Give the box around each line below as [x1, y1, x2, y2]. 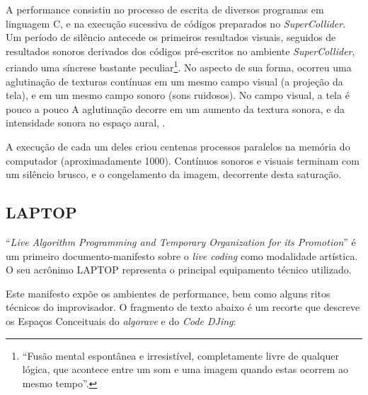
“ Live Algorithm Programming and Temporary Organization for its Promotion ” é [6, 234, 356, 249]
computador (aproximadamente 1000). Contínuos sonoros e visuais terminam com [6, 153, 360, 167]
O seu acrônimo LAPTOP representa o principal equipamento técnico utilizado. [6, 262, 352, 277]
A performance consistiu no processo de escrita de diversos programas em [6, 2, 324, 16]
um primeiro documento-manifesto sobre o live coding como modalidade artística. [6, 248, 358, 263]
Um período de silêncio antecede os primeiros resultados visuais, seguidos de [6, 30, 336, 45]
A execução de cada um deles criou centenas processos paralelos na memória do [6, 139, 350, 153]
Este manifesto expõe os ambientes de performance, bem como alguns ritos [6, 285, 330, 300]
